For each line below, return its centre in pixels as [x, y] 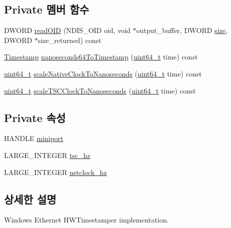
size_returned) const [69, 40]
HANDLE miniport [34, 138]
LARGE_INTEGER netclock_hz [55, 172]
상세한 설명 [30, 199]
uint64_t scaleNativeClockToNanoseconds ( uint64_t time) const [103, 73]
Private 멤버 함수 [47, 9]
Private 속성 [35, 117]
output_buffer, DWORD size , [182, 30]
